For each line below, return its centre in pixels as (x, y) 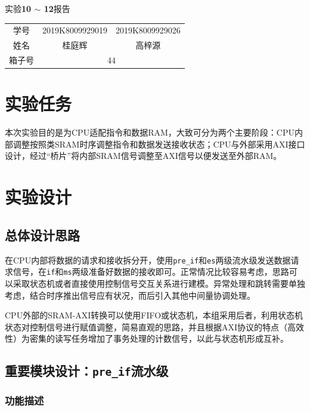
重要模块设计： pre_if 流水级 (87, 371)
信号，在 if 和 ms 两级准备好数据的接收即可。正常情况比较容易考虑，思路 (151, 272)
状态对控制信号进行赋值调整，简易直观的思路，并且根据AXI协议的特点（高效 (155, 326)
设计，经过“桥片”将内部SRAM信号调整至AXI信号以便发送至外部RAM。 (143, 156)
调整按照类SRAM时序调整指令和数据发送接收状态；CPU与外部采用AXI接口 (159, 144)
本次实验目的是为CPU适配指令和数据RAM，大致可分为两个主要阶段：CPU (150, 132)
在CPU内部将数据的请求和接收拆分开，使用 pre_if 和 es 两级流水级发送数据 (148, 260)
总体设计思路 (42, 234)
